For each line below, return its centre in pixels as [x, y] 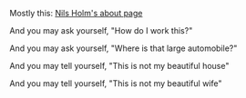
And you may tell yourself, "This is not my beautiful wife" [116, 83]
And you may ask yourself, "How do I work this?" [101, 30]
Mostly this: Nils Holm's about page [76, 13]
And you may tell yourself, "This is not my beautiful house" [119, 66]
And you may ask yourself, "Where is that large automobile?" [123, 48]
